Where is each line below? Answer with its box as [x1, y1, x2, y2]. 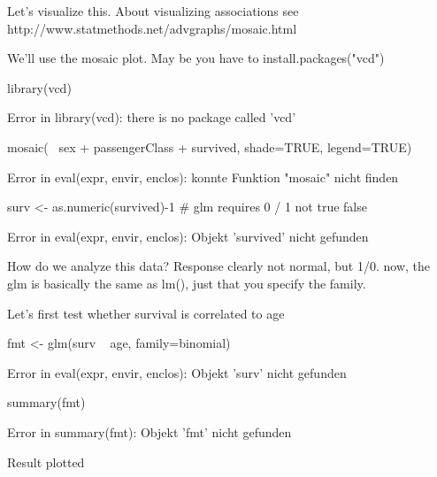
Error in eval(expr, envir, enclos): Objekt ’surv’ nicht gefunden [7, 363, 347, 381]
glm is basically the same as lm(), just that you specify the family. [7, 273, 366, 292]
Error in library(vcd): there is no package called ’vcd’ [7, 108, 296, 127]
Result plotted [7, 452, 85, 471]
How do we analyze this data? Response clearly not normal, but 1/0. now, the [7, 257, 431, 275]
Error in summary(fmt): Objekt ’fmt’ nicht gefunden [7, 422, 292, 441]
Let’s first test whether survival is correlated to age [7, 304, 285, 322]
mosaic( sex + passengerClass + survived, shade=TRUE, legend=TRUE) [7, 137, 412, 156]
